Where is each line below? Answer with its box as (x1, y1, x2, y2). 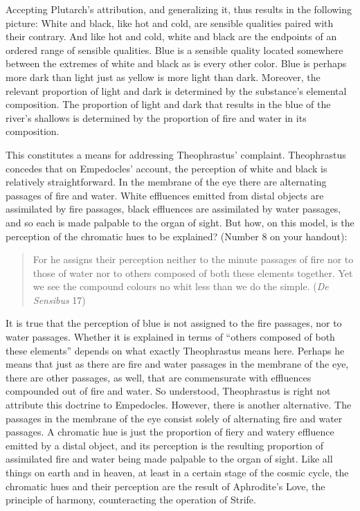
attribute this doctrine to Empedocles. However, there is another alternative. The (6, 397, 352, 412)
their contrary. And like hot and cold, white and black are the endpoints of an (6, 29, 337, 44)
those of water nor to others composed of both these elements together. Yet (33, 265, 353, 280)
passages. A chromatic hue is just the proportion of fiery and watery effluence (6, 424, 334, 439)
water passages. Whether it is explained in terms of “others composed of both (6, 330, 335, 344)
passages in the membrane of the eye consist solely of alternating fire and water (6, 411, 343, 425)
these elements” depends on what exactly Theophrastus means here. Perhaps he (6, 343, 345, 357)
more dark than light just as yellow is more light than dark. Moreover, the (6, 69, 321, 84)
